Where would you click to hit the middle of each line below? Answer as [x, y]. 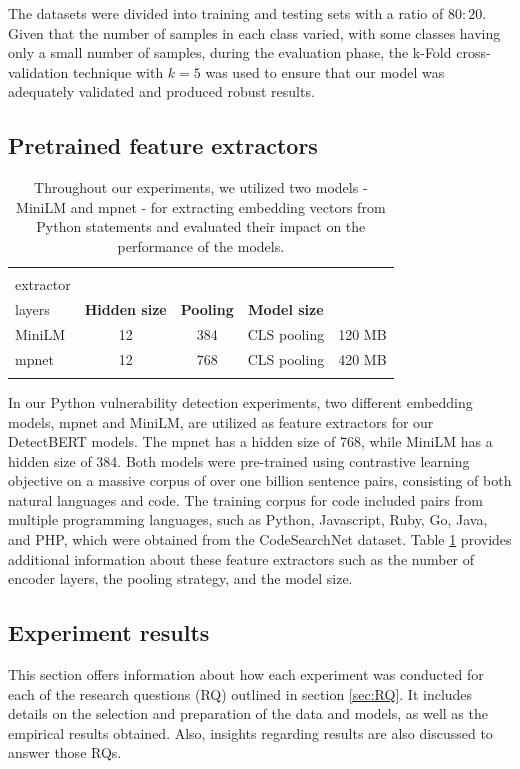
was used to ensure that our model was [325, 71]
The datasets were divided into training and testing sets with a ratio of [226, 13]
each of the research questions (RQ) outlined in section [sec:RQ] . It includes [240, 693]
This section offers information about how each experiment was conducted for [246, 674]
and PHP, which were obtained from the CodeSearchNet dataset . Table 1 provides [260, 539]
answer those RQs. [65, 752]
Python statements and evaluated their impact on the [201, 226]
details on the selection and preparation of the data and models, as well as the [248, 713]
